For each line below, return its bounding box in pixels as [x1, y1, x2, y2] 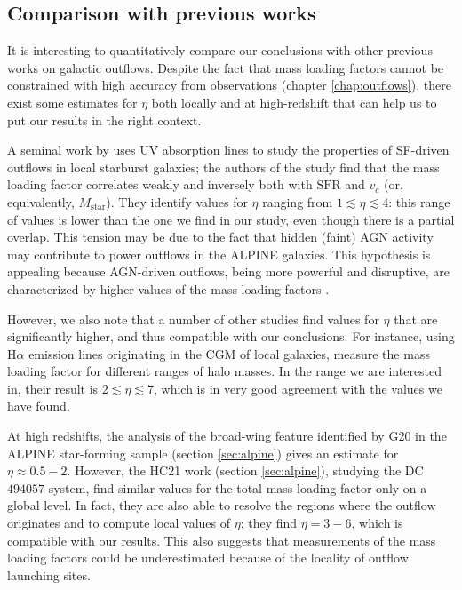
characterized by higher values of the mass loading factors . [7, 279, 330, 298]
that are [394, 309, 438, 328]
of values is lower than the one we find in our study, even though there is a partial [7, 210, 455, 228]
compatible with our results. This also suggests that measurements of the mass [7, 530, 436, 549]
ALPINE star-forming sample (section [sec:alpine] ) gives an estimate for [7, 443, 399, 462]
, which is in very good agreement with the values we [154, 379, 442, 397]
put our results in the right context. [7, 110, 202, 129]
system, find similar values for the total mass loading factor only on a [48, 478, 427, 497]
